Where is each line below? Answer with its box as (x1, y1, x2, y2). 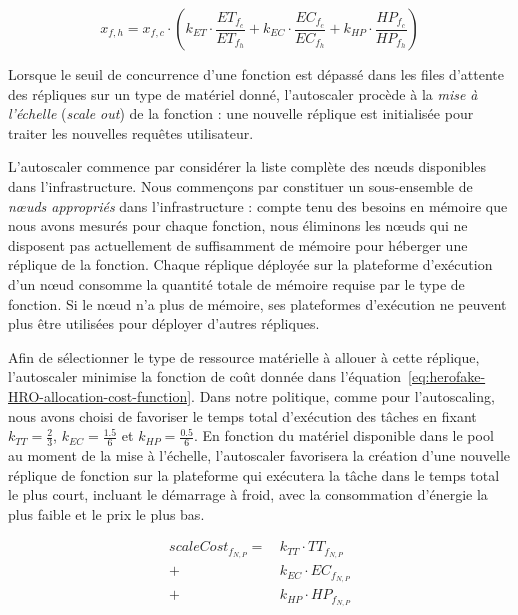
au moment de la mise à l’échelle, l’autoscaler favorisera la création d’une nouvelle (8, 444, 511, 465)
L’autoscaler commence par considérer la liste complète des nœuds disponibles (8, 156, 487, 177)
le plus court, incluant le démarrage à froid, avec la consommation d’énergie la (8, 484, 488, 505)
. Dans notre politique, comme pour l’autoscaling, (191, 385, 495, 406)
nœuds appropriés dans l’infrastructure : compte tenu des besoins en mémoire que (8, 195, 508, 216)
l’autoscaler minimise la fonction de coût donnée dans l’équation (8, 366, 402, 387)
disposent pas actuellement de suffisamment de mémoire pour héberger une (8, 234, 468, 255)
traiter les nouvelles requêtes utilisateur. (8, 122, 254, 143)
